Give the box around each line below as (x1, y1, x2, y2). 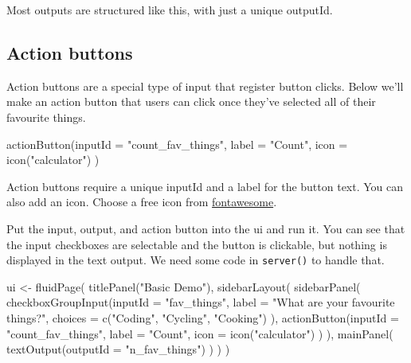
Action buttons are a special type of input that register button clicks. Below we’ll (6, 77, 404, 94)
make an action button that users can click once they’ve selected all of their (6, 93, 376, 110)
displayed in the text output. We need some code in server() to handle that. (6, 252, 385, 268)
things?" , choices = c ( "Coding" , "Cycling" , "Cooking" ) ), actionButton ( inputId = (6, 309, 399, 326)
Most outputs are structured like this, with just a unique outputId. (6, 2, 333, 18)
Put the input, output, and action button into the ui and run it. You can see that (6, 220, 405, 236)
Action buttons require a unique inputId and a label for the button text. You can (6, 178, 404, 194)
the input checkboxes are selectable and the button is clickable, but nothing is (6, 236, 387, 252)
